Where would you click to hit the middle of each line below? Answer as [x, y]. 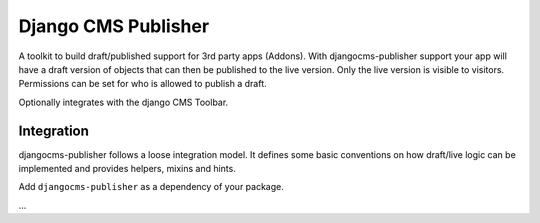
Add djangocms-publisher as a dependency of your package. [151, 187]
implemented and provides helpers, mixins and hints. [127, 169]
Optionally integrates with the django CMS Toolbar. [123, 102]
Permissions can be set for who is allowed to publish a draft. [142, 84]
